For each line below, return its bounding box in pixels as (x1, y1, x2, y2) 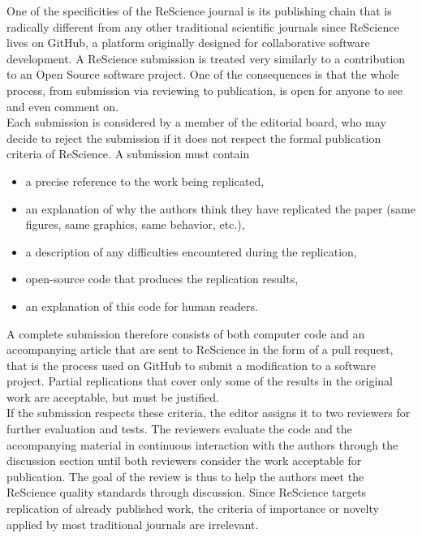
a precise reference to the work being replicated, (25, 172, 265, 189)
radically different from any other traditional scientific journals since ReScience (6, 18, 399, 35)
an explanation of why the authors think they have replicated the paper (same (25, 200, 416, 217)
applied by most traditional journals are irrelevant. (6, 515, 259, 532)
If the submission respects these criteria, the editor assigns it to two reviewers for (6, 404, 411, 421)
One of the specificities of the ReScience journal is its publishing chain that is (6, 2, 392, 19)
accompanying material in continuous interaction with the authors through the (6, 436, 398, 453)
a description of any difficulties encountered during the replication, (25, 243, 357, 260)
